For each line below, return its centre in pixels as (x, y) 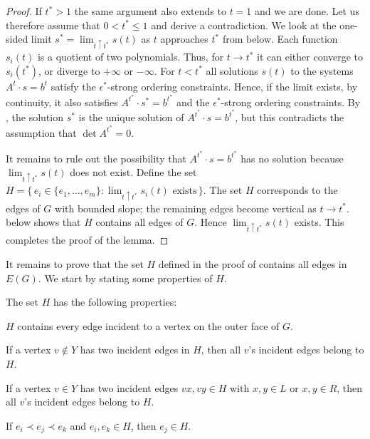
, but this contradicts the (290, 117)
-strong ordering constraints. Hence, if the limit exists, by (232, 86)
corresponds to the (297, 190)
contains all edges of (139, 222)
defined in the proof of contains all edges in (253, 263)
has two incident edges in (135, 350)
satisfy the (73, 86)
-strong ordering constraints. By (291, 102)
